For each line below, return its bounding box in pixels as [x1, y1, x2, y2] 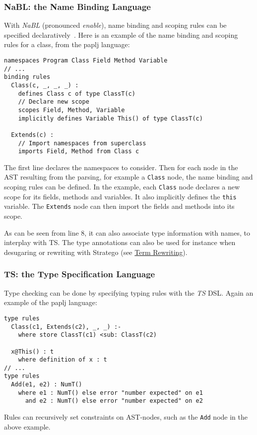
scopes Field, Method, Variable [18, 106, 125, 114]
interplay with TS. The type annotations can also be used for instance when [4, 237, 236, 248]
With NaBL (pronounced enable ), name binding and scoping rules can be [4, 20, 227, 30]
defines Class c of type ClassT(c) [18, 90, 135, 97]
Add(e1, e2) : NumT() [11, 381, 82, 388]
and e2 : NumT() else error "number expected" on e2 [25, 397, 203, 405]
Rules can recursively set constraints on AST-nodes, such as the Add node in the [4, 412, 248, 422]
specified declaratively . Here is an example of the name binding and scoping [4, 29, 238, 40]
